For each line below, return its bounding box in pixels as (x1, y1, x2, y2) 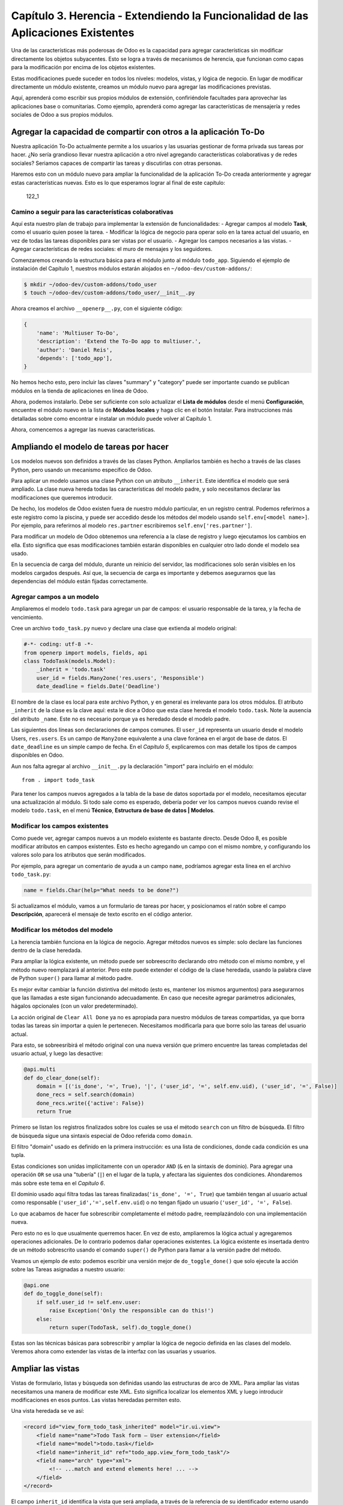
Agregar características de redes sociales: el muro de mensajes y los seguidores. (11, 246, 213, 253)
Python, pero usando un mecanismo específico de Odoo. (11, 466, 153, 473)
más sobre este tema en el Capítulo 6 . (11, 1179, 105, 1187)
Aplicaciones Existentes (11, 26, 135, 39)
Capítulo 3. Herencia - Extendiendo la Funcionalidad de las (11, 9, 309, 22)
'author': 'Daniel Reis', (36, 346, 113, 353)
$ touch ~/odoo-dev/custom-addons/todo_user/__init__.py (23, 290, 195, 296)
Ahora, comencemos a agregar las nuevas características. (11, 426, 156, 433)
